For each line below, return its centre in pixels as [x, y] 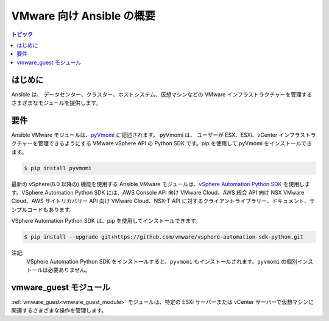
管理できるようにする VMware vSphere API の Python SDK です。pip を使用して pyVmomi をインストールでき [175, 143]
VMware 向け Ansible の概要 [83, 16]
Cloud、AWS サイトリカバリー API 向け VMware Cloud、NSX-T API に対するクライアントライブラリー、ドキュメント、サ [163, 201]
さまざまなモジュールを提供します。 [56, 103]
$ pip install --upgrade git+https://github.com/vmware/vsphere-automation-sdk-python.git [164, 237]
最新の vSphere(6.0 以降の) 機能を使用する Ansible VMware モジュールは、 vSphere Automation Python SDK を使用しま [161, 184]
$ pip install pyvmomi [58, 168]
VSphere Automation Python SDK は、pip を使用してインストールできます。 [106, 221]
